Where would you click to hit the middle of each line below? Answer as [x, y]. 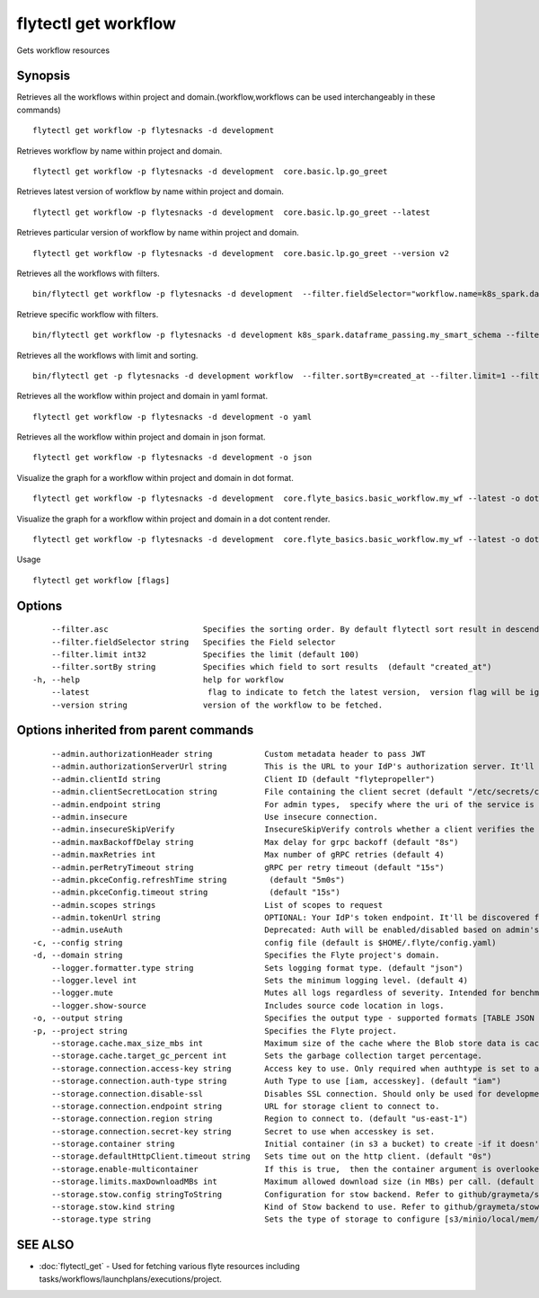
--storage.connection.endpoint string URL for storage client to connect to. [245, 1106]
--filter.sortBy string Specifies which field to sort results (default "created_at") [271, 667]
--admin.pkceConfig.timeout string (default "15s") [195, 893]
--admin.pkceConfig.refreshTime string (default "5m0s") [198, 880]
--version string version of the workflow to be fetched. [217, 705]
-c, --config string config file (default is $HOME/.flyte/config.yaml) [265, 942]
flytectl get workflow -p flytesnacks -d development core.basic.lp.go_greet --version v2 [241, 253]
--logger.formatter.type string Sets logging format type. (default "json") [257, 968]
